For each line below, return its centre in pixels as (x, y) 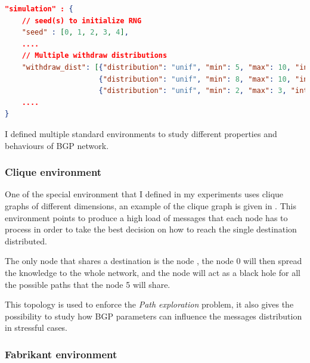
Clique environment (53, 172)
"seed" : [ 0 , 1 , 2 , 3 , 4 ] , (75, 32)
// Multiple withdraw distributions (94, 56)
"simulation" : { (39, 9)
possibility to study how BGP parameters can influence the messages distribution (154, 316)
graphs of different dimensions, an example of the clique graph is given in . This (151, 205)
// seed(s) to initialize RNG (82, 21)
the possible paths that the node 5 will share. (88, 284)
